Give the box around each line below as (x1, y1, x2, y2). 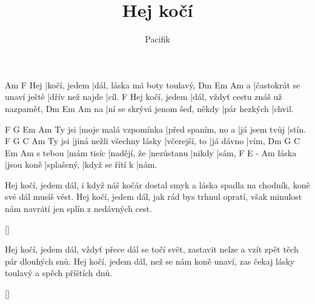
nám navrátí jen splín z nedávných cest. (5, 202, 152, 215)
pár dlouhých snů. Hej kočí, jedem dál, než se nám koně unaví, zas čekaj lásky (5, 254, 295, 267)
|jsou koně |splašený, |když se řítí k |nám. (5, 158, 157, 171)
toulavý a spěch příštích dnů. (5, 266, 113, 279)
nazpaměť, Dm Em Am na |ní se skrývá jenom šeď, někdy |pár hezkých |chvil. (5, 102, 294, 114)
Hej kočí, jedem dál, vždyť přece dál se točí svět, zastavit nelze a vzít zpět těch (5, 243, 299, 256)
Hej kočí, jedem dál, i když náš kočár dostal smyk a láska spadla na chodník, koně (5, 178, 310, 191)
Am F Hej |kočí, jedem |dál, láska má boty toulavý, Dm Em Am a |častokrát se (5, 78, 300, 91)
